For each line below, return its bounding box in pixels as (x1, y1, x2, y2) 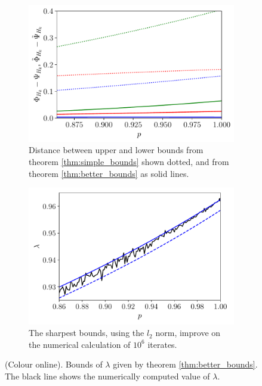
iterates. (147, 338, 177, 350)
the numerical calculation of (29, 338, 131, 350)
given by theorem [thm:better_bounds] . (113, 358, 258, 371)
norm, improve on (155, 326, 221, 339)
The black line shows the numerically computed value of (5, 369, 210, 382)
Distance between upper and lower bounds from (29, 144, 204, 156)
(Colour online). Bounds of (5, 358, 103, 371)
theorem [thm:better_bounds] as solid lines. (29, 167, 189, 179)
